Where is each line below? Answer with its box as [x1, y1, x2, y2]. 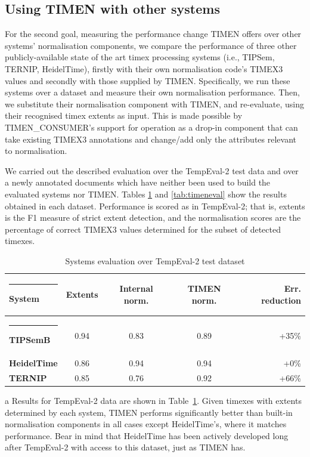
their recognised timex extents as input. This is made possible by [5, 109, 243, 122]
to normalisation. [5, 144, 67, 157]
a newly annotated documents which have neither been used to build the [5, 176, 271, 189]
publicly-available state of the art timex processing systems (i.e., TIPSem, [5, 51, 275, 63]
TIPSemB [9, 334, 51, 346]
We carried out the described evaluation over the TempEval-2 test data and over [5, 164, 299, 177]
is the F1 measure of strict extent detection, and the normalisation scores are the [5, 211, 301, 224]
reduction [261, 294, 301, 306]
